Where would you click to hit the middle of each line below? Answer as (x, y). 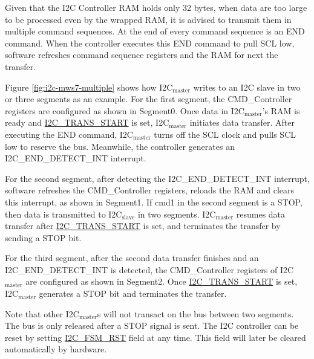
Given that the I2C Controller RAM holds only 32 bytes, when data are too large (156, 7)
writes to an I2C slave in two (247, 87)
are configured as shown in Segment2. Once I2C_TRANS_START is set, (162, 281)
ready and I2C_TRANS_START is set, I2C (87, 122)
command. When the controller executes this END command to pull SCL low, (150, 43)
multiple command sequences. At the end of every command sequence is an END (155, 31)
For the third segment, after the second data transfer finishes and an (132, 258)
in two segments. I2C (177, 214)
